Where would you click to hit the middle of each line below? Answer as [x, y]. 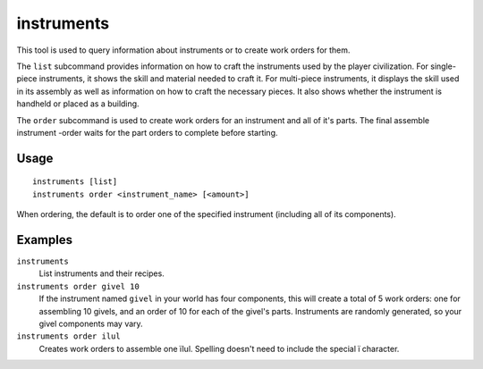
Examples [45, 240]
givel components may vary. [91, 323]
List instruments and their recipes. [102, 273]
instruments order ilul [68, 336]
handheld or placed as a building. [78, 104]
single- [443, 66]
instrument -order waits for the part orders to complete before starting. [147, 132]
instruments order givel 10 [78, 286]
